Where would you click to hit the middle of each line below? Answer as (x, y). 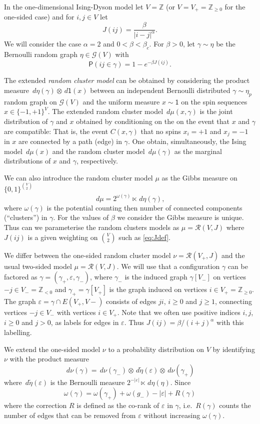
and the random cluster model (98, 151)
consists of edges (131, 301)
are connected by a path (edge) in (70, 141)
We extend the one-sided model (52, 349)
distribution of (26, 121)
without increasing (172, 415)
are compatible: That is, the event (56, 131)
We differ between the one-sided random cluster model (87, 255)
